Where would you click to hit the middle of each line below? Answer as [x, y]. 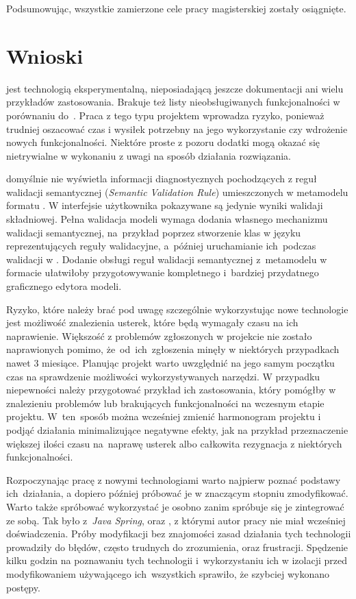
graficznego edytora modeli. [64, 286]
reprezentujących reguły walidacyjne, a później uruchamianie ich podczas [161, 246]
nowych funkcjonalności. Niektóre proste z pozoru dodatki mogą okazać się [163, 142]
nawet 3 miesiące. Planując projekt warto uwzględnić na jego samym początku [170, 363]
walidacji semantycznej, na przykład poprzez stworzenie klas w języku [154, 232]
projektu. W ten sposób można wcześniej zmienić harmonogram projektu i [164, 416]
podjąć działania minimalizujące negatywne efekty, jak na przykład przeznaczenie [177, 429]
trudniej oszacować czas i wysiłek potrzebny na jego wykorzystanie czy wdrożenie [177, 129]
